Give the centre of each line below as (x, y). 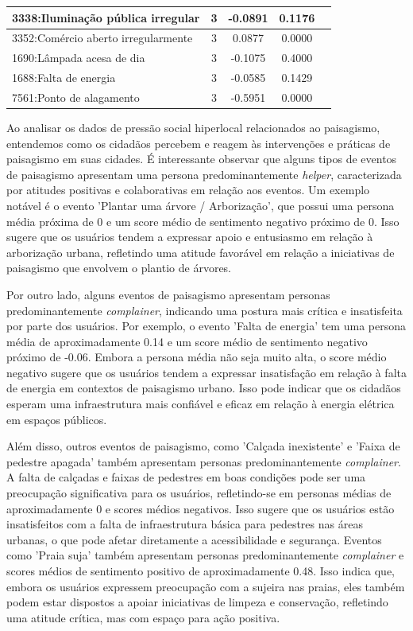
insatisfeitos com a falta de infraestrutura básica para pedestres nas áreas (185, 524)
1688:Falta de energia (64, 78)
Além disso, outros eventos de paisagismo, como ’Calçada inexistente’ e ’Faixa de (203, 446)
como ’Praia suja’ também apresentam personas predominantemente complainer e (205, 555)
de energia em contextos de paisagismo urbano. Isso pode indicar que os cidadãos (204, 388)
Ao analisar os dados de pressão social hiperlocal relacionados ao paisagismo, (193, 127)
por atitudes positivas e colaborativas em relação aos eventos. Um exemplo (188, 190)
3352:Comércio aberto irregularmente (102, 38)
